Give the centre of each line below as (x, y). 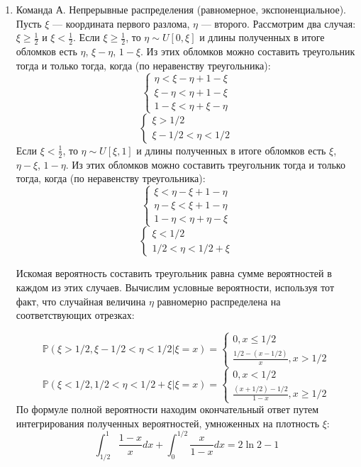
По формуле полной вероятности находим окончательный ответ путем (167, 409)
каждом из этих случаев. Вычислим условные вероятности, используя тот (175, 287)
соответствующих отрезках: (75, 315)
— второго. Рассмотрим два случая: (278, 23)
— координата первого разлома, (121, 23)
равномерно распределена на (219, 301)
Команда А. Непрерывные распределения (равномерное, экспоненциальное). (181, 9)
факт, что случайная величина (81, 301)
